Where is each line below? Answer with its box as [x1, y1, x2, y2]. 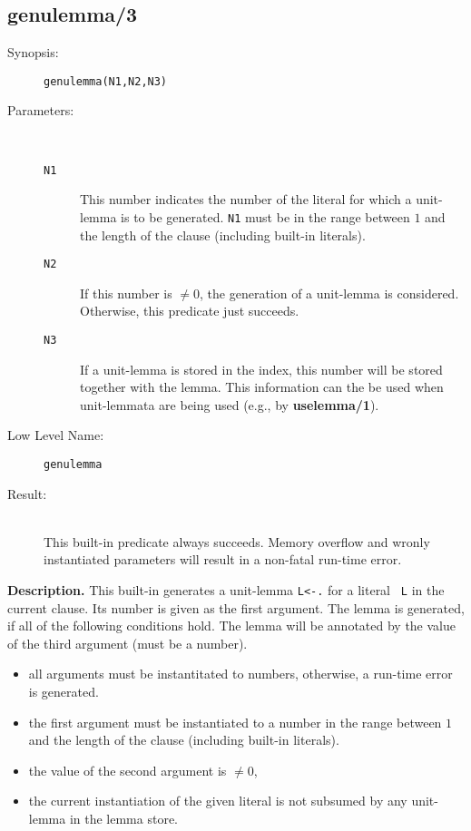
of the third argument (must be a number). [7, 633, 248, 652]
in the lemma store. [69, 809, 178, 828]
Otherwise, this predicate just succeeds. [80, 301, 299, 320]
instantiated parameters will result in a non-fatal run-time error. [44, 550, 402, 569]
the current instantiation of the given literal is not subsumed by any [28, 791, 407, 810]
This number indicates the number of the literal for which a [80, 190, 412, 209]
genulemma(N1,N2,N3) [44, 74, 168, 88]
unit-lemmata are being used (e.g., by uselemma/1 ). [80, 395, 379, 414]
